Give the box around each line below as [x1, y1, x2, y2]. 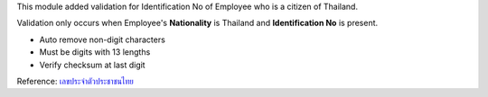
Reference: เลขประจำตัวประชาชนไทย [16, 75, 135, 86]
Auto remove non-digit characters [39, 34, 166, 45]
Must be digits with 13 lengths [39, 47, 151, 57]
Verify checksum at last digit [39, 59, 145, 70]
